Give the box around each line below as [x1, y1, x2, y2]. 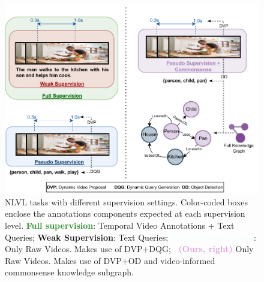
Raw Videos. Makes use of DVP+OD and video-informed [5, 254, 215, 266]
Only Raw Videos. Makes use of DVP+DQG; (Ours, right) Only [5, 242, 254, 255]
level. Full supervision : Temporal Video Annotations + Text [5, 219, 235, 232]
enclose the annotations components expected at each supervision [5, 207, 245, 220]
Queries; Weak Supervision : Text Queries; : [5, 231, 256, 243]
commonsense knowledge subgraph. [5, 266, 134, 278]
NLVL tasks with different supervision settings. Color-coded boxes [5, 195, 248, 208]
